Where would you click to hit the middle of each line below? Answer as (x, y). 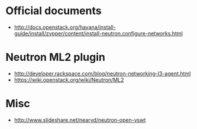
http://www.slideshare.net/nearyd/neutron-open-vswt (80, 120)
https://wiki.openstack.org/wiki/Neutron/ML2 (69, 80)
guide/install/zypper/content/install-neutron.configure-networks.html (98, 33)
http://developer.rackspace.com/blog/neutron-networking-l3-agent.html (102, 73)
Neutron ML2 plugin (56, 57)
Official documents (54, 11)
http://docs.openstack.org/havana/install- (65, 27)
